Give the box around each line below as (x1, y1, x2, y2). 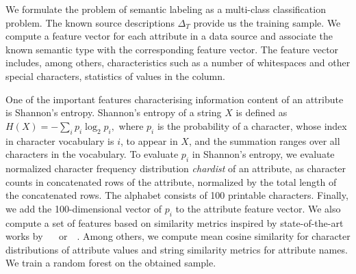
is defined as (236, 105, 288, 120)
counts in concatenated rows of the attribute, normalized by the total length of (5, 174, 337, 189)
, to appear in (120, 133, 178, 148)
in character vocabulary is (5, 133, 114, 148)
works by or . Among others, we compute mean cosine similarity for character (5, 229, 351, 243)
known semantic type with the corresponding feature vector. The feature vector (5, 42, 339, 56)
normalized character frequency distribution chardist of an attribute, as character (5, 161, 346, 175)
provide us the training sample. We (193, 15, 341, 29)
